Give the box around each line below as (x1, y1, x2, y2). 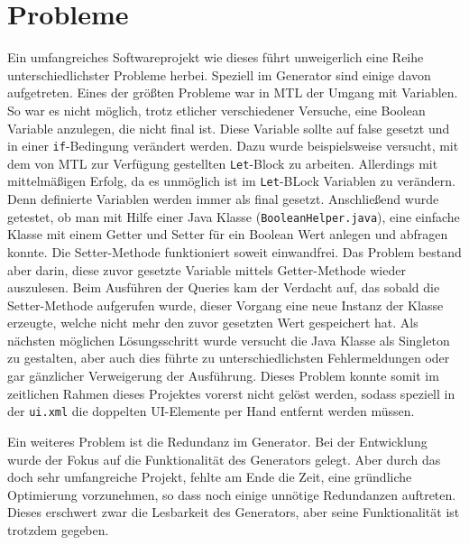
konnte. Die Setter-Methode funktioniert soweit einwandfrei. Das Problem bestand (7, 242, 462, 261)
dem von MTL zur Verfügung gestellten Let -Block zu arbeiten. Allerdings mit (7, 153, 438, 172)
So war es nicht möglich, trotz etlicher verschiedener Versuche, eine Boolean (7, 100, 426, 119)
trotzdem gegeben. (7, 520, 109, 539)
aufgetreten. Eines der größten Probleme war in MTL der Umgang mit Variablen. (7, 83, 458, 102)
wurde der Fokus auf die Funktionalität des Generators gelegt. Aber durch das (7, 449, 441, 468)
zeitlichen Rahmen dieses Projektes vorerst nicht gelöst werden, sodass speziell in (7, 383, 455, 402)
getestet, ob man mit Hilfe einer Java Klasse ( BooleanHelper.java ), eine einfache (7, 207, 460, 226)
